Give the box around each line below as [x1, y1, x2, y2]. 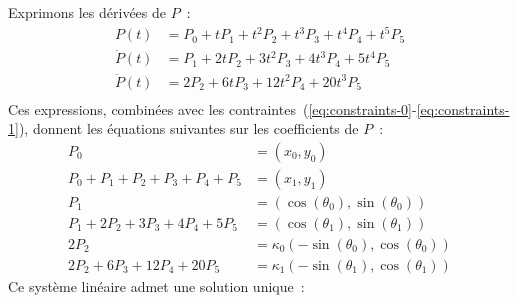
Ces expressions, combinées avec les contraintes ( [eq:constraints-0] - [8, 98, 417, 119]
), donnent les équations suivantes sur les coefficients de [18, 118, 359, 139]
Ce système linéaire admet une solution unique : [8, 276, 305, 297]
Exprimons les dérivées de [8, 2, 166, 22]
